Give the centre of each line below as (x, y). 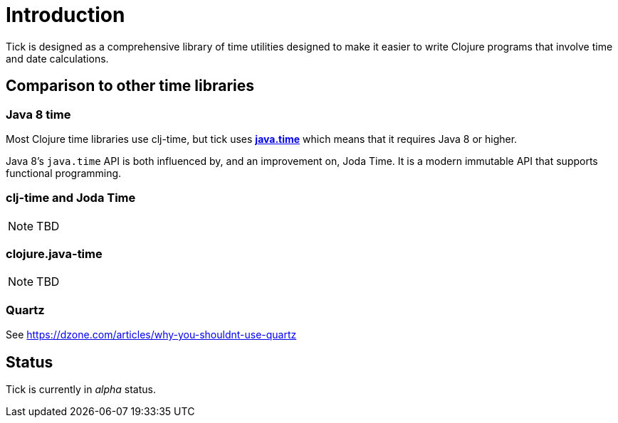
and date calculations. (57, 58)
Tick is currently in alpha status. (81, 390)
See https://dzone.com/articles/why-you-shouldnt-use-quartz (151, 335)
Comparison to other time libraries (130, 86)
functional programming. (64, 173)
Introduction (66, 15)
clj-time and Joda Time (71, 198)
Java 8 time (38, 114)
